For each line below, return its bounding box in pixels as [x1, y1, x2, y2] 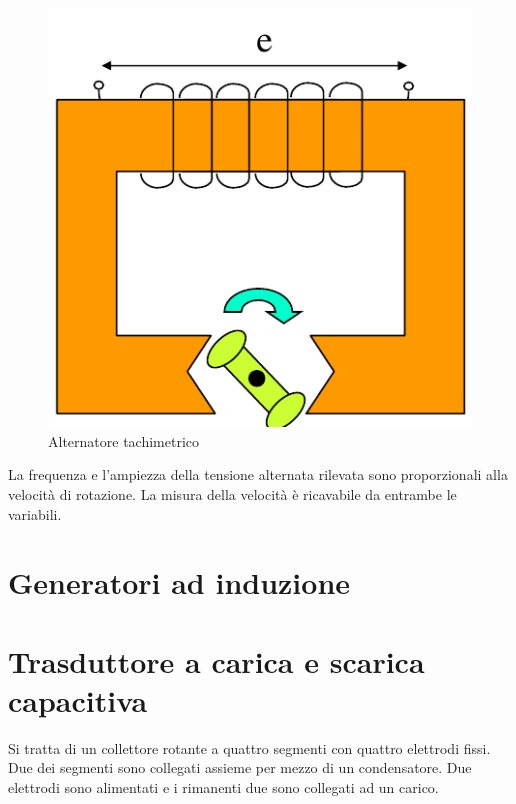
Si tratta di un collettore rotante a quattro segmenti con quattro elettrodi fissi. [8, 737, 491, 758]
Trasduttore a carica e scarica [8, 640, 425, 681]
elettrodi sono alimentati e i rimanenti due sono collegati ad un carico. [8, 777, 439, 797]
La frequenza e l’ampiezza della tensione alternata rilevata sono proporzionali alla [8, 464, 508, 485]
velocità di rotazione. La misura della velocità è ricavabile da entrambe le [8, 483, 457, 504]
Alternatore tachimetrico [48, 430, 200, 451]
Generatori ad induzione [8, 562, 351, 603]
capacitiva [8, 679, 148, 720]
